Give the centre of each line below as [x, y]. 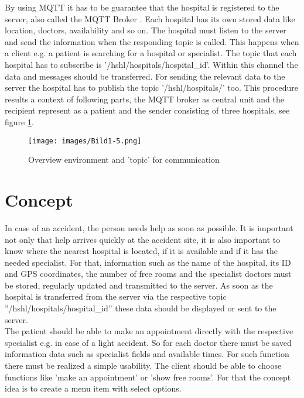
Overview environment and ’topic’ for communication [124, 159]
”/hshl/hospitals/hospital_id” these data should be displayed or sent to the [141, 308]
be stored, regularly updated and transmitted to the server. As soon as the [139, 285]
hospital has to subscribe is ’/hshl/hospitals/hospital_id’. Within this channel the [151, 64]
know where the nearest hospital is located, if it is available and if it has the [141, 251]
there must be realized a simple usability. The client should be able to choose [143, 366]
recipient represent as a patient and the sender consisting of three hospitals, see [147, 110]
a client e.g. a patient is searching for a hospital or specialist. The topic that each [151, 53]
